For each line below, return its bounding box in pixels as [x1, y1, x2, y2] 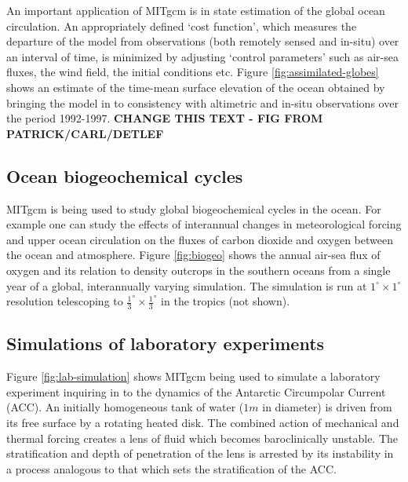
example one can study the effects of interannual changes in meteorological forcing [6, 216, 402, 232]
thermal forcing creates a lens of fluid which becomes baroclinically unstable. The [6, 429, 399, 446]
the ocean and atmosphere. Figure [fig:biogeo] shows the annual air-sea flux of [6, 246, 381, 263]
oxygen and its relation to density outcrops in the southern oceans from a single [6, 261, 391, 278]
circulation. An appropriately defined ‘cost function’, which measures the [6, 17, 357, 34]
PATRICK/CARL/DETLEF [6, 125, 164, 141]
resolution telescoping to [6, 293, 123, 309]
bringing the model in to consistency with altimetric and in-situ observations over [6, 94, 399, 111]
